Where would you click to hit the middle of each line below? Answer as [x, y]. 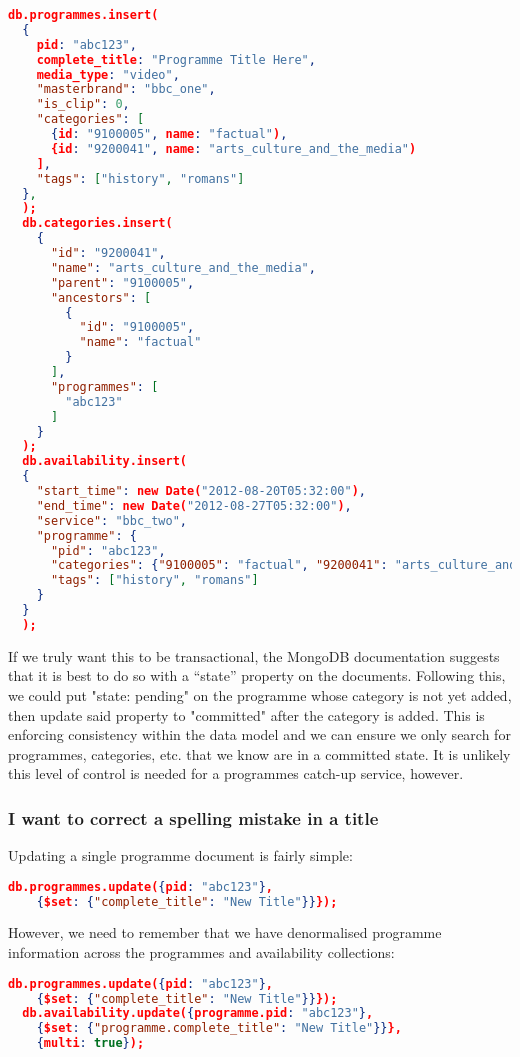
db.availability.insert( [104, 461]
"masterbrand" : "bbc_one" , [126, 89]
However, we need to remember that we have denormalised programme [225, 932]
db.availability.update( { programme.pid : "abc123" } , [198, 1013]
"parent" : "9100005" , [122, 282]
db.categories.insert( [97, 223]
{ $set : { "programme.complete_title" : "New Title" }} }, [219, 1028]
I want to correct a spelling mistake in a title [193, 817]
